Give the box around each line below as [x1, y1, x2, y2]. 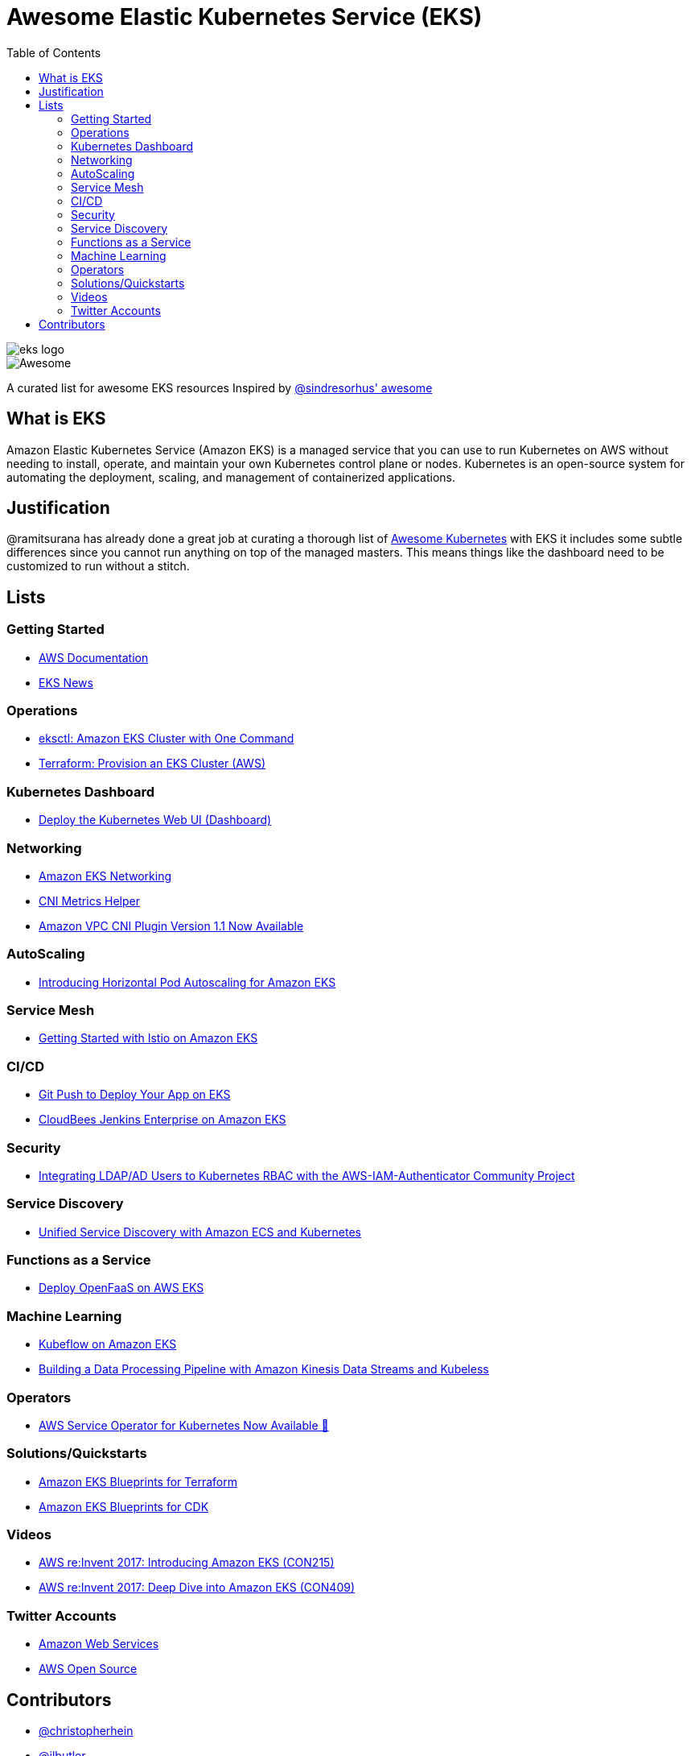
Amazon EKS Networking [39, 868, 172, 883]
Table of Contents [6, 45, 101, 60]
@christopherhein [39, 1724, 134, 1737]
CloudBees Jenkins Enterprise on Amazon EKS [39, 1112, 286, 1127]
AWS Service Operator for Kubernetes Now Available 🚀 [39, 1418, 329, 1432]
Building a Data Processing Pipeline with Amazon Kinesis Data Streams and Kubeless [39, 1362, 489, 1377]
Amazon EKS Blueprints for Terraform [39, 1474, 237, 1489]
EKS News [39, 675, 93, 690]
